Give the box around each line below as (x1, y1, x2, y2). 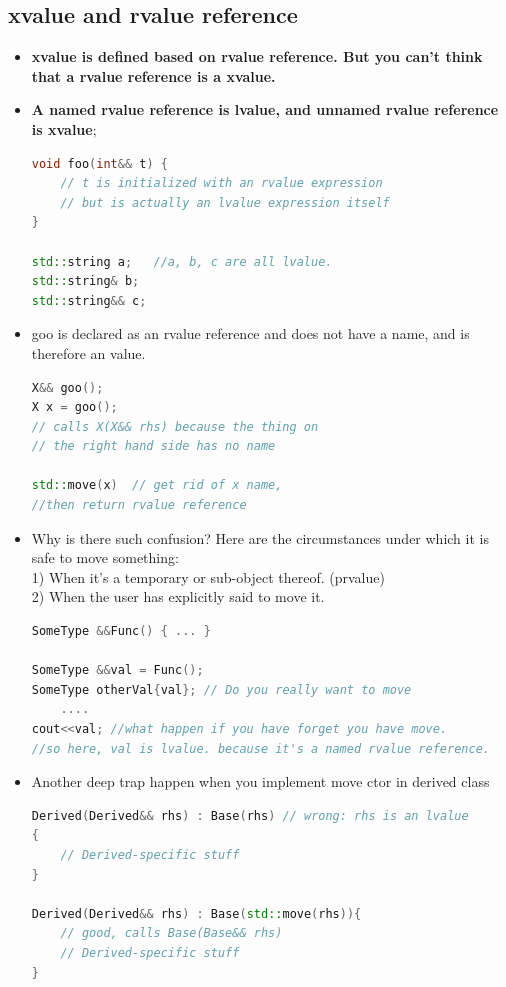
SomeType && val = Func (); (31, 663, 204, 678)
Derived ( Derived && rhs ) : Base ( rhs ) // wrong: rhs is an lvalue (31, 808, 469, 823)
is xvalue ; (31, 118, 97, 139)
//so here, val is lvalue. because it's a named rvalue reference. (31, 741, 490, 756)
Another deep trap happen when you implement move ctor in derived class (31, 771, 490, 792)
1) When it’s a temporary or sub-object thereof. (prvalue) (31, 566, 385, 587)
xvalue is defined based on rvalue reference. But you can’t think (31, 46, 483, 67)
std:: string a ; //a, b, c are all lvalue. (31, 254, 333, 269)
